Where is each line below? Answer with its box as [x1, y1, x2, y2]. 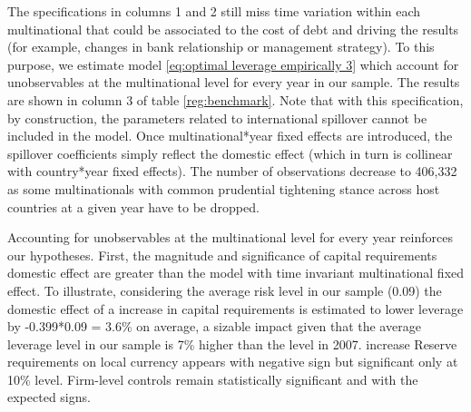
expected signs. [7, 387, 91, 407]
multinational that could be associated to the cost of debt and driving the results [7, 19, 459, 38]
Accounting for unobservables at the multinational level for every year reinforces [7, 228, 453, 247]
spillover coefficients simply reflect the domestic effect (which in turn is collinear [7, 143, 453, 162]
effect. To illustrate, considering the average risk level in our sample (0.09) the [7, 280, 442, 299]
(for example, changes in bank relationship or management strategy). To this [7, 37, 435, 56]
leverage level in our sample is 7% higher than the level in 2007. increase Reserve [7, 334, 457, 353]
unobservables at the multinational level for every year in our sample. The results [7, 73, 460, 92]
